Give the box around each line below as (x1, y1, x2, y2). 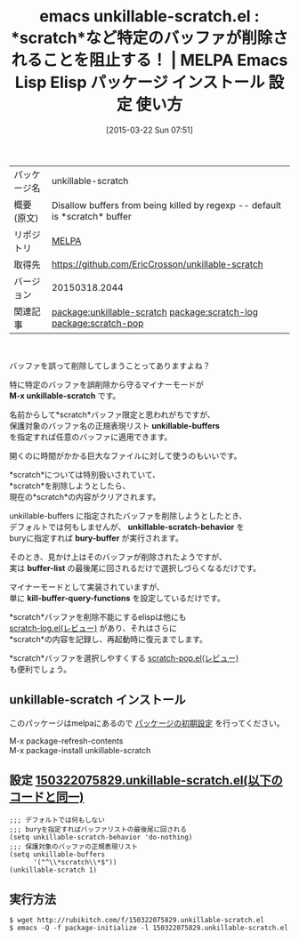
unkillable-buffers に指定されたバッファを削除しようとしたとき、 (9, 510, 247, 521)
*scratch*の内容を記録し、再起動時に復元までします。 (9, 633, 207, 644)
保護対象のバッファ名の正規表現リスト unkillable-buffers (9, 420, 221, 430)
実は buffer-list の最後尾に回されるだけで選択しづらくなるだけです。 (9, 562, 262, 573)
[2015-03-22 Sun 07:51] (106, 125, 193, 135)
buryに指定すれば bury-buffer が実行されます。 (9, 532, 184, 543)
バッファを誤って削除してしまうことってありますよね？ (9, 360, 211, 371)
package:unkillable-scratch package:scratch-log (52, 305, 258, 318)
